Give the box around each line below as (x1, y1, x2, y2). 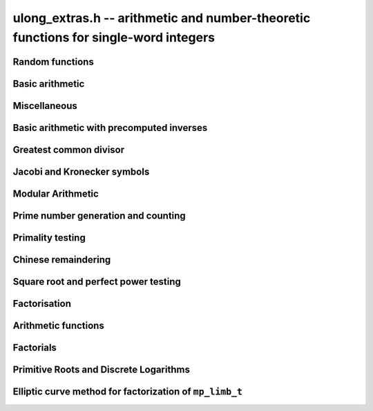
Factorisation (12, 297, 72, 310)
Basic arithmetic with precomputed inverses (12, 121, 208, 134)
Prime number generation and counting (12, 210, 186, 221)
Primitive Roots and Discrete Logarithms (12, 363, 190, 375)
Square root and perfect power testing (12, 276, 181, 288)
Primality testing (12, 232, 86, 243)
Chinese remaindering (12, 254, 111, 265)
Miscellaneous (12, 100, 77, 112)
